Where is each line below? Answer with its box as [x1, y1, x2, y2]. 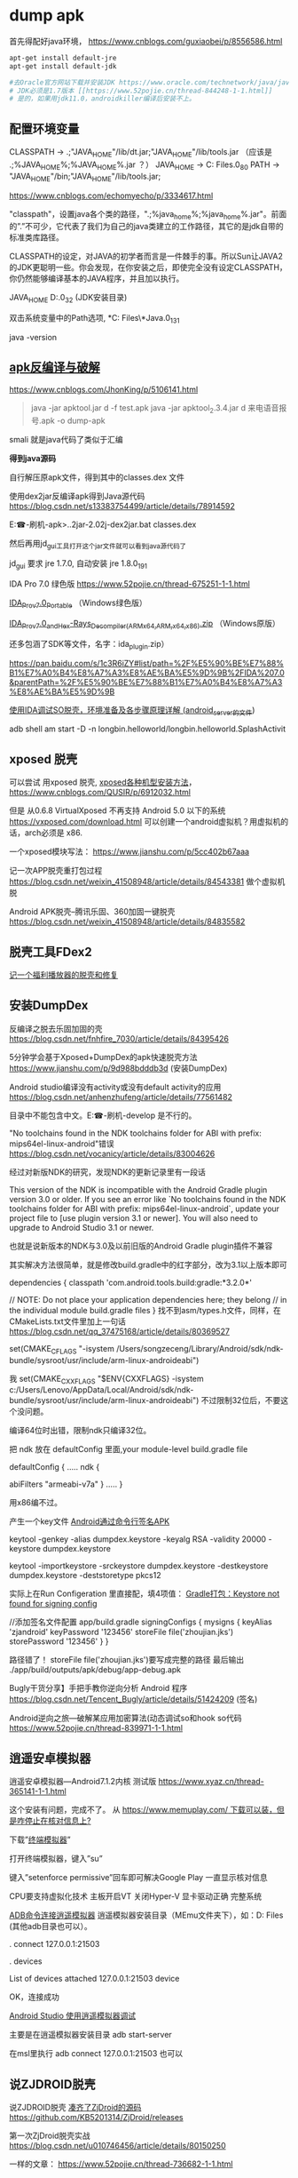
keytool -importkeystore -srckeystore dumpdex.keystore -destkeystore [9, 1560, 269, 1571]
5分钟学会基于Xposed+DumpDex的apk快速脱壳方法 [9, 1051, 198, 1062]
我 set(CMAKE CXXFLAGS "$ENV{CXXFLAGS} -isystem [9, 1373, 204, 1386]
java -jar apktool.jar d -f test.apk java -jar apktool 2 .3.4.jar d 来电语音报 [30, 402, 287, 415]
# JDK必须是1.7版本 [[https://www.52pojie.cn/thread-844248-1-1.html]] [9, 86, 273, 95]
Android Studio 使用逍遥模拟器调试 [9, 2010, 136, 2022]
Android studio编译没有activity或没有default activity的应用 [9, 1081, 222, 1092]
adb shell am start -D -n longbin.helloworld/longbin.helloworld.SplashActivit [9, 723, 286, 734]
